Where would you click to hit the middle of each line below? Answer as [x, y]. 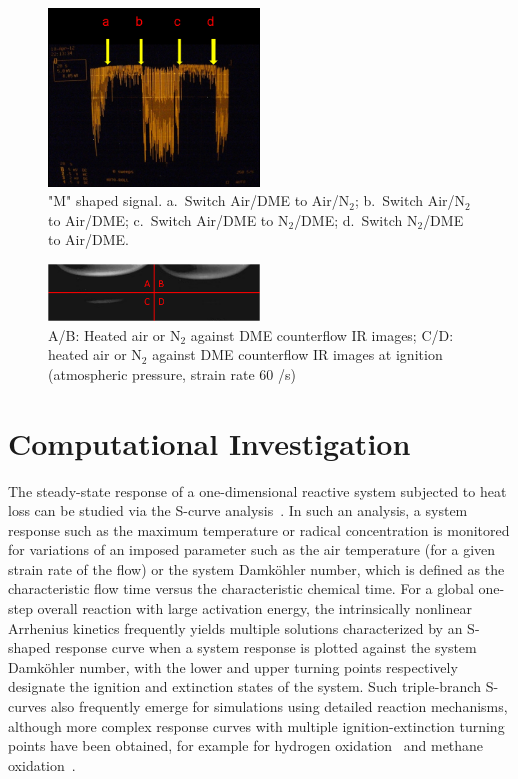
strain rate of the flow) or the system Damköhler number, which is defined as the [256, 568]
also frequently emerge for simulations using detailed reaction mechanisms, [279, 706]
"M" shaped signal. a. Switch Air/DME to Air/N [199, 200]
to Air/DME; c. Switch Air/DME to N [168, 219]
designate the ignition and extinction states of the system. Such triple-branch [244, 686]
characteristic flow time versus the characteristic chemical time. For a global [241, 588]
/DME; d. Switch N [356, 219]
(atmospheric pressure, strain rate [151, 373]
